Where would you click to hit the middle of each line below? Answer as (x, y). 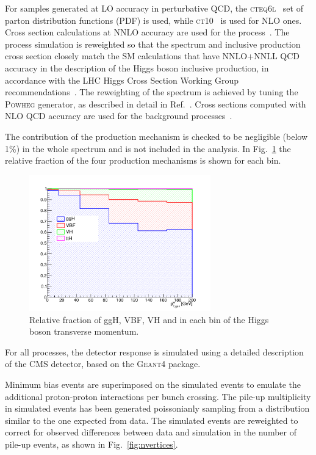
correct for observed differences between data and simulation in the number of (151, 432)
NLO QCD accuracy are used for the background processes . (119, 116)
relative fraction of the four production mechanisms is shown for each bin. (143, 160)
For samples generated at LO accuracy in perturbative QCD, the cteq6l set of (154, 8)
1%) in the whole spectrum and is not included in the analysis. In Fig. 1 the (148, 148)
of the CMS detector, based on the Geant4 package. (103, 364)
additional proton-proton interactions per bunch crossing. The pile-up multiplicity (158, 396)
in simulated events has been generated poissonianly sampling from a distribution (157, 408)
